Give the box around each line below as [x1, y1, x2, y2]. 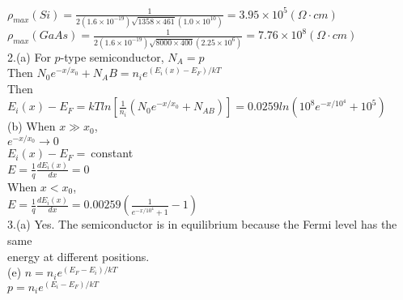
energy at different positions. [7, 247, 150, 264]
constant [91, 144, 134, 161]
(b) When [7, 118, 56, 135]
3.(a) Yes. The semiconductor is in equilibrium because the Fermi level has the [7, 216, 397, 233]
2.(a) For [7, 48, 51, 65]
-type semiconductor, [60, 48, 164, 65]
